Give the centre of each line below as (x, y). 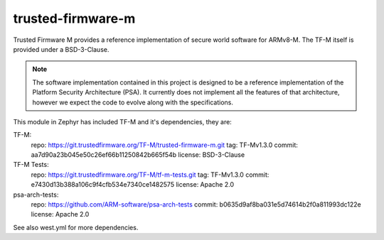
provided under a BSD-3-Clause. (61, 49)
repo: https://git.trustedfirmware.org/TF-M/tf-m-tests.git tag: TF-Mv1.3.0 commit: (150, 175)
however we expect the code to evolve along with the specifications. (133, 102)
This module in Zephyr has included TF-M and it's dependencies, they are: (123, 121)
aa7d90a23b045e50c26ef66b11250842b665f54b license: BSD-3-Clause (138, 155)
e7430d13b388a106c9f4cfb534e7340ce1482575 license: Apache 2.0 (133, 185)
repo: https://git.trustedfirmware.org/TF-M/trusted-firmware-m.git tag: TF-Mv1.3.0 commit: (164, 145)
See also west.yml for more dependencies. (76, 227)
